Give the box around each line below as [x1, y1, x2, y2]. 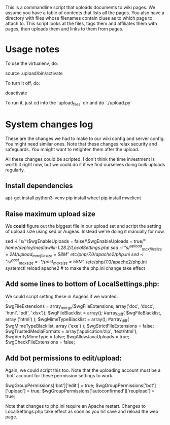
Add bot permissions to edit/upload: [5, 353, 122, 362]
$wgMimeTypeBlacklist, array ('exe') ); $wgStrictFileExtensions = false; [5, 323, 154, 329]
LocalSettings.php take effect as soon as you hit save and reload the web [5, 408, 159, 415]
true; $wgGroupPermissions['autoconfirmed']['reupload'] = [30, 388, 155, 394]
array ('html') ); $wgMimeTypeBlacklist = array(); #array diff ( [5, 316, 129, 324]
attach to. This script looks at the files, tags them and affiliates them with [5, 20, 157, 26]
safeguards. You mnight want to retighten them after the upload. [5, 146, 140, 152]
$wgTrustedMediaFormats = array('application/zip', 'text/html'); [5, 328, 138, 334]
